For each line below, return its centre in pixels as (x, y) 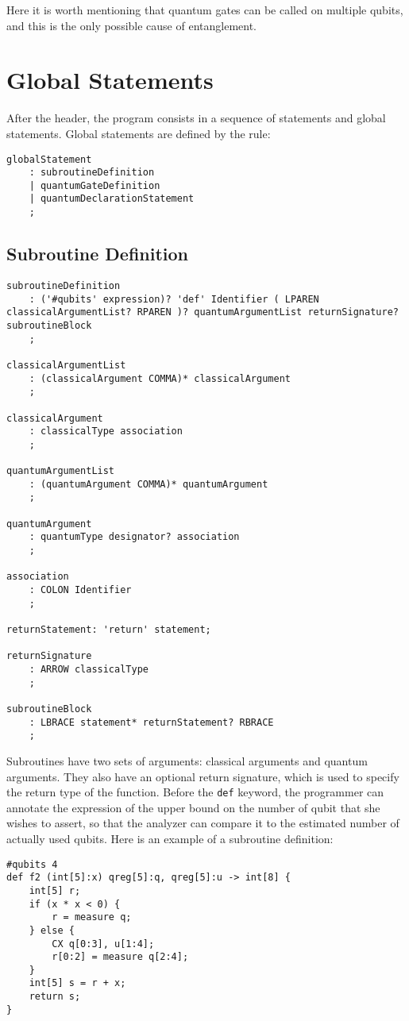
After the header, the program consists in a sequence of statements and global (196, 118)
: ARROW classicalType (89, 670)
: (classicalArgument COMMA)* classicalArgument (160, 378)
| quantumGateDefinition (95, 185)
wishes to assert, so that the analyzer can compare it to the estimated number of (203, 823)
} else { (52, 930)
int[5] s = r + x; (77, 983)
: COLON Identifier (80, 590)
